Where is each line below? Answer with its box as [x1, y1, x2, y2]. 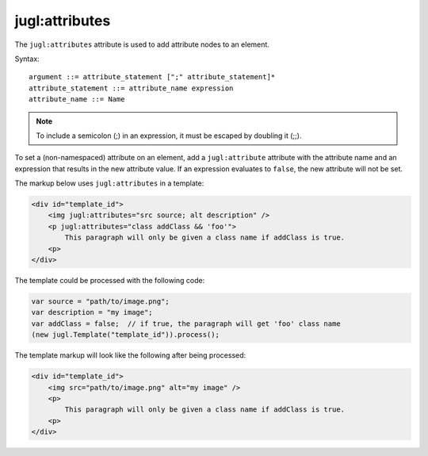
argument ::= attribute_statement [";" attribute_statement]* [29, 72, 276, 82]
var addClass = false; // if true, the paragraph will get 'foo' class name [31, 319, 341, 328]
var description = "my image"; [31, 308, 154, 317]
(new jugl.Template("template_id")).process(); [31, 330, 220, 339]
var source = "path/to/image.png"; [31, 297, 170, 305]
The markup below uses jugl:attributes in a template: [14, 178, 204, 188]
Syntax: [14, 54, 40, 63]
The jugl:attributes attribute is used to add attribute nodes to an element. [14, 40, 269, 49]
